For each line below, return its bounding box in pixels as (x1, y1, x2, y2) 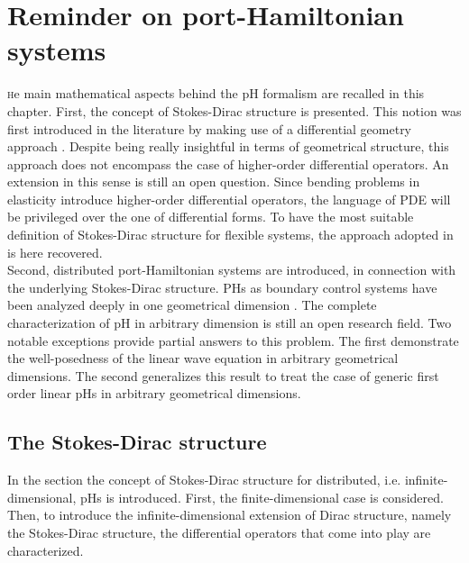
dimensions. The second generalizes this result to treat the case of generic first (7, 366, 439, 385)
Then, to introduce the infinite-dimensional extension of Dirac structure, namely (7, 505, 452, 524)
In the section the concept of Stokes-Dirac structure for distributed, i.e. (7, 470, 401, 489)
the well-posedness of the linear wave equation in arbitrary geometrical (7, 349, 399, 368)
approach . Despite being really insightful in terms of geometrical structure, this (7, 137, 449, 156)
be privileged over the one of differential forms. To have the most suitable (7, 207, 414, 226)
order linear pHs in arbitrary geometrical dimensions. (7, 384, 301, 403)
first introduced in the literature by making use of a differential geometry (7, 119, 412, 138)
